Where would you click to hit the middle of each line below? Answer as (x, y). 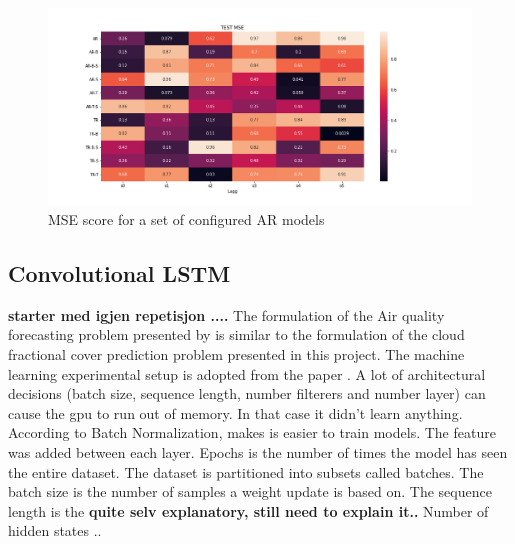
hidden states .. (55, 530)
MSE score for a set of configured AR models (186, 219)
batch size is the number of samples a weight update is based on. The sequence (250, 491)
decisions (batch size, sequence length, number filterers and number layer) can (247, 393)
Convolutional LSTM (119, 273)
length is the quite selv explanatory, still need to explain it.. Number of (248, 510)
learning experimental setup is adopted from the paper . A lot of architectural (247, 373)
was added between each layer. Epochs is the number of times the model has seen (258, 452)
